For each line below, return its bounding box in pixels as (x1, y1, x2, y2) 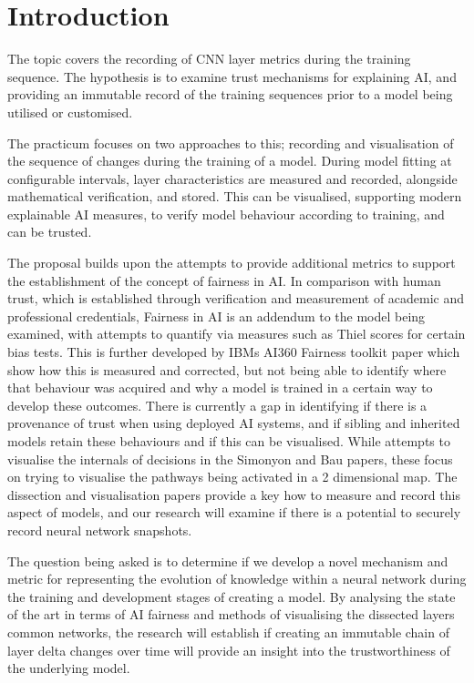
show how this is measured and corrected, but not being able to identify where (7, 360, 447, 379)
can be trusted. (7, 222, 92, 241)
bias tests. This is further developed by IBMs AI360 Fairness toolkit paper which (7, 342, 460, 362)
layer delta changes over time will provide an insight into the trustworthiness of (7, 640, 450, 659)
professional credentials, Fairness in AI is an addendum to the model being (7, 306, 426, 325)
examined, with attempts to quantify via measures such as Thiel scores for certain (7, 324, 466, 343)
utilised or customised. (7, 102, 133, 121)
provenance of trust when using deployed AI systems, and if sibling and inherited (7, 413, 460, 433)
